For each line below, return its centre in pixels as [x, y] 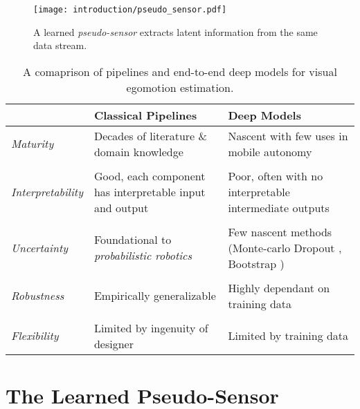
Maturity [33, 144]
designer [114, 343]
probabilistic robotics [143, 256]
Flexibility [35, 336]
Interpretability [47, 191]
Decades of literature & [150, 135]
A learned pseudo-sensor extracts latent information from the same [175, 31]
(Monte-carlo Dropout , [285, 247]
